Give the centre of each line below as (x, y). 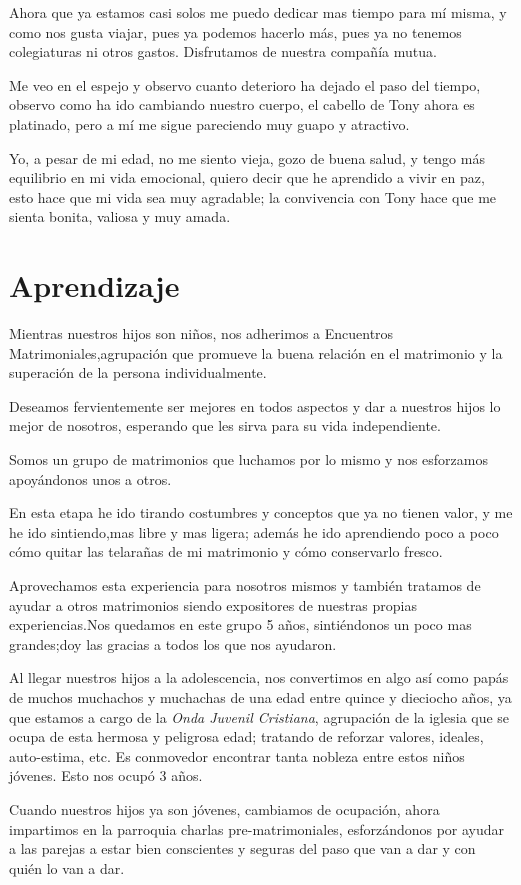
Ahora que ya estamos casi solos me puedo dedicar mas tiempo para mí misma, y (258, 12)
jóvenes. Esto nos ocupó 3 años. (106, 775)
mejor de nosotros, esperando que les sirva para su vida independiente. (225, 425)
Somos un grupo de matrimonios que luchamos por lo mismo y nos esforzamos (248, 459)
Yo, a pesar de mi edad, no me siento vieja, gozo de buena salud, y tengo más (247, 157)
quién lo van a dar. (67, 867)
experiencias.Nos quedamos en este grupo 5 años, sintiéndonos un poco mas (240, 624)
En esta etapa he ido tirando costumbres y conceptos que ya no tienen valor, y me (261, 512)
